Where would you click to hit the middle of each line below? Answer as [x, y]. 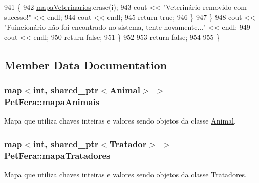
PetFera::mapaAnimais [52, 101]
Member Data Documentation [86, 64]
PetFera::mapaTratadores [57, 155]
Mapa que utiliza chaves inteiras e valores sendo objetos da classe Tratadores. [125, 175]
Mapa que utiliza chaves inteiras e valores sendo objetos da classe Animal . [120, 121]
